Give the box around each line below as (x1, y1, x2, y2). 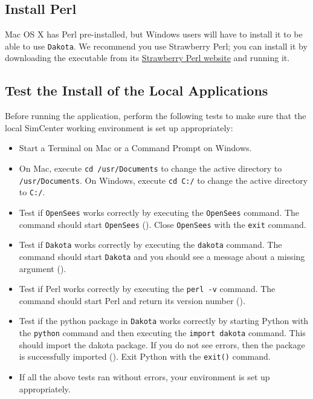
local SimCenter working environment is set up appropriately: (5, 121, 233, 134)
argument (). (19, 262, 66, 274)
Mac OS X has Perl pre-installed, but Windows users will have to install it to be (5, 28, 303, 41)
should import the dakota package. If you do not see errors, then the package (19, 338, 305, 351)
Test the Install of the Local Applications (5, 81, 268, 100)
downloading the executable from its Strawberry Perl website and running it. (5, 51, 290, 64)
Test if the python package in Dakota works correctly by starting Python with (19, 314, 309, 327)
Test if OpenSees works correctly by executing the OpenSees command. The (19, 206, 300, 218)
